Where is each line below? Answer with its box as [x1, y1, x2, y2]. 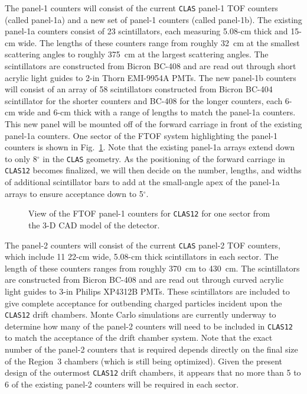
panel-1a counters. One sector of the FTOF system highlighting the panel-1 [5, 129, 277, 141]
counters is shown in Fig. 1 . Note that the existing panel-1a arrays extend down [5, 141, 295, 153]
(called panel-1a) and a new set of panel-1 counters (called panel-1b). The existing [5, 13, 302, 25]
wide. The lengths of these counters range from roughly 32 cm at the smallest [18, 36, 300, 49]
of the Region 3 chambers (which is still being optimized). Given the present [5, 354, 283, 367]
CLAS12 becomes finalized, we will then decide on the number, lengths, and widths [5, 164, 302, 176]
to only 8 [5, 152, 37, 164]
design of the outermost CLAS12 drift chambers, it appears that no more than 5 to [5, 366, 301, 379]
